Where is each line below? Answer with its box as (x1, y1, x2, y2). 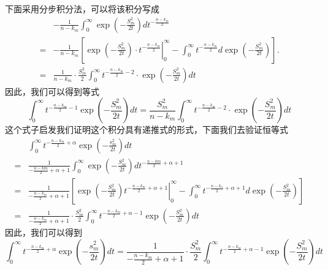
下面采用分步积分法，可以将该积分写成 (5, 2, 159, 15)
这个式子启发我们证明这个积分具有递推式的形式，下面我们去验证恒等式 (5, 123, 288, 136)
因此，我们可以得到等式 (5, 84, 99, 97)
